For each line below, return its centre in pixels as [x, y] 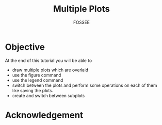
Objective [25, 47]
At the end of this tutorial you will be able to [49, 60]
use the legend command [38, 80]
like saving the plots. [32, 90]
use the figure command [37, 75]
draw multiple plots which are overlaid [50, 70]
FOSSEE [81, 22]
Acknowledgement [44, 115]
